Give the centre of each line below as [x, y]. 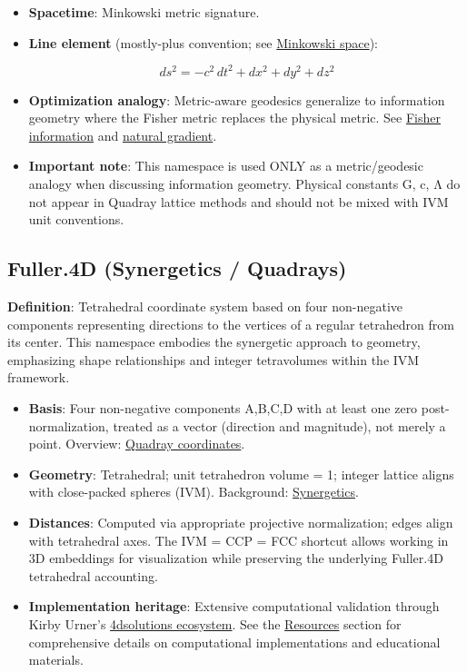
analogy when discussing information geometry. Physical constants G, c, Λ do [244, 184]
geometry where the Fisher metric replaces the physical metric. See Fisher [234, 118]
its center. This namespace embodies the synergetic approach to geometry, [214, 342]
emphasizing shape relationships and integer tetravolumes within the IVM [214, 359]
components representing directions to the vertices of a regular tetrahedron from [231, 324]
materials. [56, 660]
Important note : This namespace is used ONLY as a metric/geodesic [226, 166]
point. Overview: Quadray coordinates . [137, 444]
